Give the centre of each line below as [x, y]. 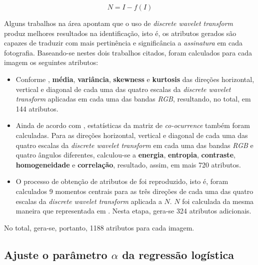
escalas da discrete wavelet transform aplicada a [89, 201]
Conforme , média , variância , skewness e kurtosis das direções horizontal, [135, 79]
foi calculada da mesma [218, 201]
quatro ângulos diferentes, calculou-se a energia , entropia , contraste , [125, 155]
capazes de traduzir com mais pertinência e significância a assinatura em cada [123, 43]
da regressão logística [178, 254]
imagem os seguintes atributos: [51, 62]
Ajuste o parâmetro [56, 254]
